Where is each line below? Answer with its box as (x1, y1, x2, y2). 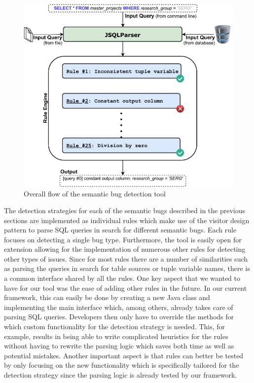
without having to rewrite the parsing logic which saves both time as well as (4, 341, 234, 351)
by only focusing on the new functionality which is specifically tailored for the (4, 360, 239, 370)
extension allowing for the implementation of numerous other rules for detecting (4, 244, 246, 254)
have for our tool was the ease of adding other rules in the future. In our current (4, 282, 247, 293)
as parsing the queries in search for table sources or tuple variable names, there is (4, 263, 250, 273)
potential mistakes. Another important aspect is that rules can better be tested (4, 350, 244, 360)
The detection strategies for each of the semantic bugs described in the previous (4, 205, 246, 215)
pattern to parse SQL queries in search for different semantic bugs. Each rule (4, 225, 237, 235)
